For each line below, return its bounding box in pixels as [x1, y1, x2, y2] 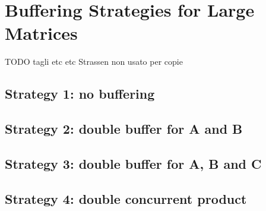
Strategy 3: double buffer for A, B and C [5, 154, 262, 172]
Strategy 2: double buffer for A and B [5, 119, 243, 138]
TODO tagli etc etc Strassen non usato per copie [5, 55, 183, 68]
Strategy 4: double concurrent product [5, 189, 247, 207]
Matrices [5, 21, 78, 45]
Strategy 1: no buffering [5, 84, 155, 103]
